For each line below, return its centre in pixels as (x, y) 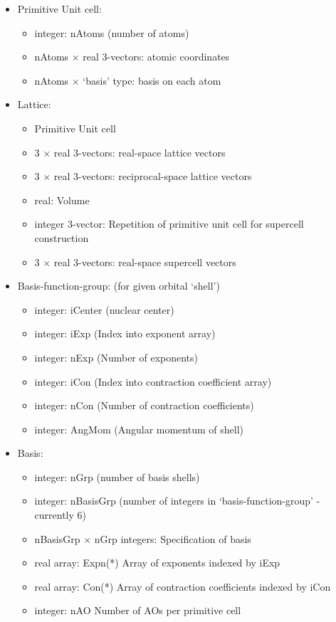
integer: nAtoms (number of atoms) (112, 32)
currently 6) (61, 515)
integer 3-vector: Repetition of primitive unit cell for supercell (169, 224)
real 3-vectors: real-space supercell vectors (145, 262)
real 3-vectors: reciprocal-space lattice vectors (153, 176)
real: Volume (62, 200)
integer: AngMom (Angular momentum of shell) (139, 429)
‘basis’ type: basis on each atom (152, 80)
